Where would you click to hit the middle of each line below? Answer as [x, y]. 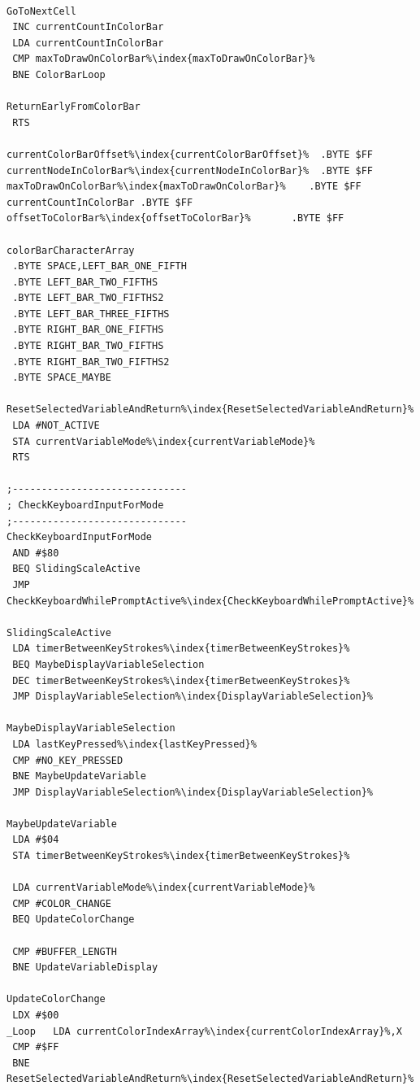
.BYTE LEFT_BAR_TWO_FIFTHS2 [88, 298]
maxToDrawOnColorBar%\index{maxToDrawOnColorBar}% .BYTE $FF [184, 187]
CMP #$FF [36, 1047]
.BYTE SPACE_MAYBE [62, 378]
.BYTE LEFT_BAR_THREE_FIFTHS [91, 314]
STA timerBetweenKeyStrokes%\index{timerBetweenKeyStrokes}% [181, 856]
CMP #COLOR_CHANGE [62, 903]
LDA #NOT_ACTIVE [56, 426]
